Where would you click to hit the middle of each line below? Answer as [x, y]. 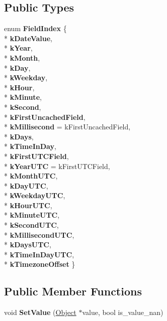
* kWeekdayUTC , [35, 195]
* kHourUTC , [28, 205]
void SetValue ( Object [40, 312]
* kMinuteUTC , [32, 215]
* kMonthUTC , [31, 176]
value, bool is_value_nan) [123, 312]
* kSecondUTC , [31, 225]
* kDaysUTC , [28, 245]
